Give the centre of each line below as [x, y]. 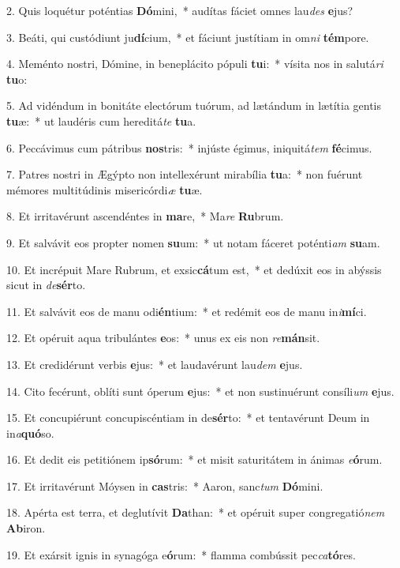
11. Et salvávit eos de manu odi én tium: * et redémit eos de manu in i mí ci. [187, 311]
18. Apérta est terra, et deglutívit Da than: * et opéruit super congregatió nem [196, 512]
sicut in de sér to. [46, 285]
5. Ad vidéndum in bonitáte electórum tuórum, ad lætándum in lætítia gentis [194, 105]
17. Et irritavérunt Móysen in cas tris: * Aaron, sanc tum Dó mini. [165, 485]
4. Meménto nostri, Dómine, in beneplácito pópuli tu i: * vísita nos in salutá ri [195, 64]
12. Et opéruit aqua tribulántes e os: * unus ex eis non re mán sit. [163, 338]
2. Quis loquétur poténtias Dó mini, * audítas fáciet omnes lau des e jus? [180, 10]
